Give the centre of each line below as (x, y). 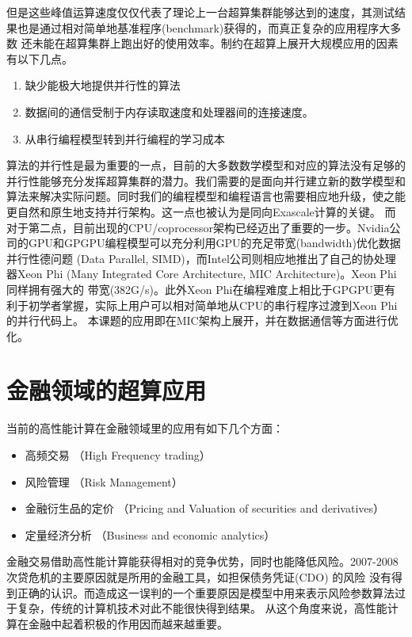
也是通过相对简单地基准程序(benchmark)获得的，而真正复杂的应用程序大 (204, 27)
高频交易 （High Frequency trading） (118, 455)
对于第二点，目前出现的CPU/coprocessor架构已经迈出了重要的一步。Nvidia (198, 227)
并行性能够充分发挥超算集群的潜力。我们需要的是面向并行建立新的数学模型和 (206, 180)
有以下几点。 (40, 58)
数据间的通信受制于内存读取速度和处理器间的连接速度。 (169, 111)
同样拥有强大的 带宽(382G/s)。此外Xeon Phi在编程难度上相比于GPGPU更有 (201, 289)
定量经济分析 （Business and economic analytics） (150, 534)
